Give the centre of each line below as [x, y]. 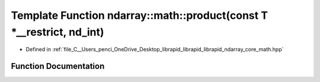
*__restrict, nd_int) [57, 32]
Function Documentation [58, 66]
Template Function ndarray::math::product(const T [140, 15]
